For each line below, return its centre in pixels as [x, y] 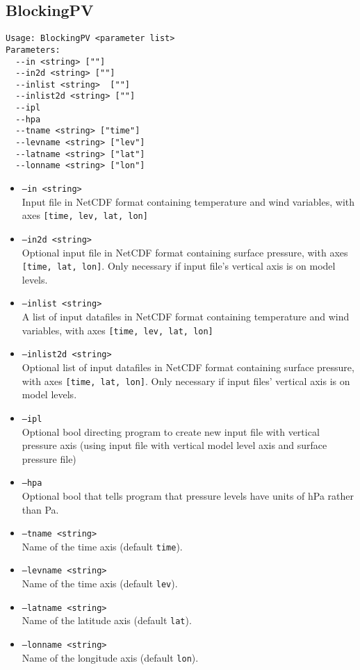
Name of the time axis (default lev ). [100, 583]
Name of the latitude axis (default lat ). [107, 620]
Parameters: [33, 50]
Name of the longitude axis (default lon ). [110, 657]
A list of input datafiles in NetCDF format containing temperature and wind [186, 317]
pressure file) [49, 458]
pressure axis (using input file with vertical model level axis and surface [174, 445]
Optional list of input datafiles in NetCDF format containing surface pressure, [188, 367]
